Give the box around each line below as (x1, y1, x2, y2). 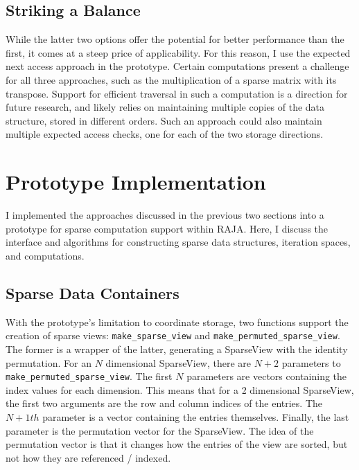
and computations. (6, 248, 85, 262)
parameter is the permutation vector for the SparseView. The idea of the (6, 423, 314, 437)
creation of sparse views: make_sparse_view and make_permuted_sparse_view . (6, 328, 340, 343)
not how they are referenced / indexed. (6, 450, 171, 464)
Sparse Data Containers (6, 282, 179, 303)
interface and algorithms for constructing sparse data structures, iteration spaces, (6, 235, 351, 249)
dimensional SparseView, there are (105, 355, 252, 370)
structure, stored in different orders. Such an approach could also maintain (6, 113, 322, 127)
